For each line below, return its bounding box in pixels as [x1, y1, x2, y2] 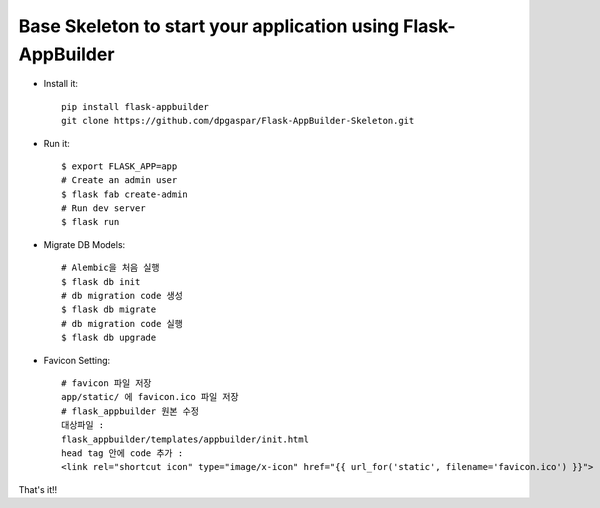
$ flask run [61, 216, 120, 228]
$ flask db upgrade [61, 332, 157, 344]
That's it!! [18, 483, 58, 495]
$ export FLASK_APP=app [61, 160, 178, 172]
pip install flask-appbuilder [61, 101, 210, 112]
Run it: [43, 137, 70, 149]
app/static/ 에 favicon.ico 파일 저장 [61, 391, 239, 403]
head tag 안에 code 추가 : [61, 447, 184, 459]
